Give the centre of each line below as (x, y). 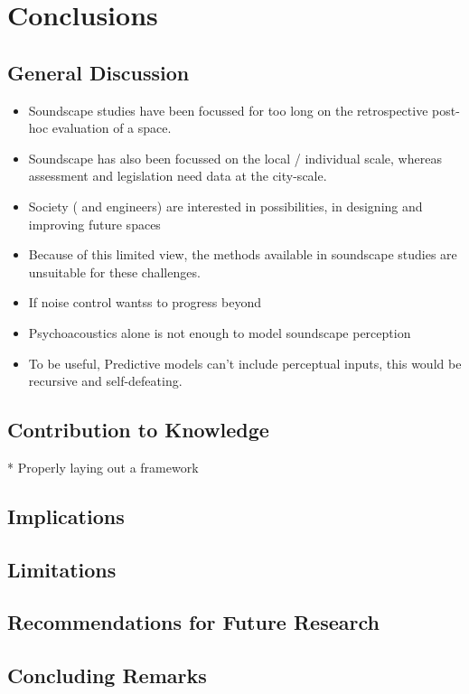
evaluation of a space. (112, 128)
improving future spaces (94, 224)
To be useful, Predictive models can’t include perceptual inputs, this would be (245, 363)
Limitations (62, 569)
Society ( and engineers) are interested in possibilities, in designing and (225, 206)
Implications (66, 516)
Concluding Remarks (107, 675)
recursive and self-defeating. (105, 381)
